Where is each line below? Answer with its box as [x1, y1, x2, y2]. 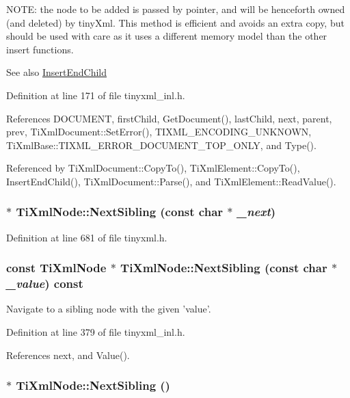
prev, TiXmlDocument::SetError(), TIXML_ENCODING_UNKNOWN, [6, 124, 312, 139]
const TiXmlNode [6, 259, 107, 276]
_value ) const [6, 275, 83, 292]
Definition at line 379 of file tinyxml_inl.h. [6, 325, 185, 339]
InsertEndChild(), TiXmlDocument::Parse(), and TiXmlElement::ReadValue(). [6, 174, 336, 188]
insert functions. [6, 42, 74, 56]
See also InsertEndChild [6, 65, 107, 79]
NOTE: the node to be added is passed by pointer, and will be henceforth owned [6, 2, 345, 16]
